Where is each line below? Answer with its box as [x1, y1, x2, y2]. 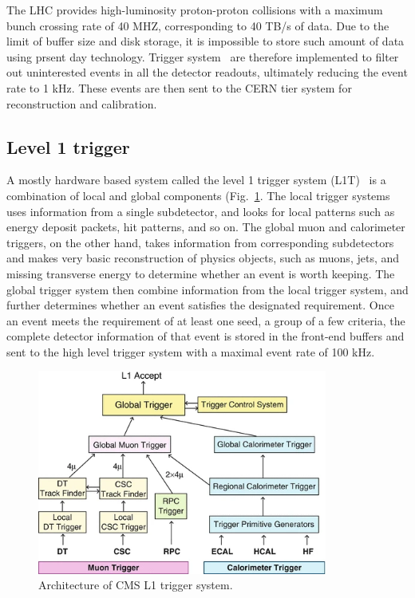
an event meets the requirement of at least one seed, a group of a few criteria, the [6, 312, 405, 329]
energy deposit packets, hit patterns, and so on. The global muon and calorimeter [6, 218, 405, 235]
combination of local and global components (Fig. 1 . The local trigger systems [6, 187, 390, 203]
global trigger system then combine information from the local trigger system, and [6, 281, 409, 297]
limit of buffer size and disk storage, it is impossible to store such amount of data [6, 33, 405, 49]
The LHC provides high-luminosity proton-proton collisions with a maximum [6, 2, 383, 18]
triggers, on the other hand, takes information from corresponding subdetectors [6, 234, 394, 250]
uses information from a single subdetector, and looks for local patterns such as [6, 203, 395, 219]
